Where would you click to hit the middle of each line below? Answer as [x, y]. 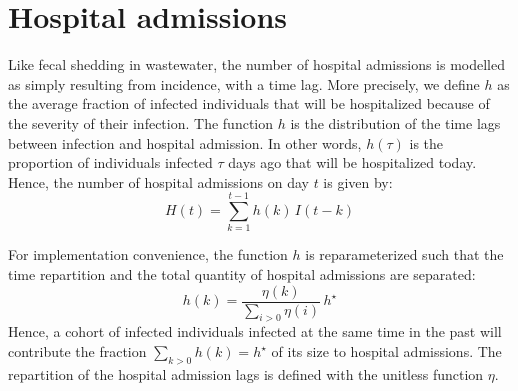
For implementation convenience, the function [148, 254]
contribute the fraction [77, 351]
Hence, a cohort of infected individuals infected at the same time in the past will [255, 331]
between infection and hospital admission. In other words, [185, 142]
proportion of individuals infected [110, 162]
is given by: [358, 181]
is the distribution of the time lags [395, 122]
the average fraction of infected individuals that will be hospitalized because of [249, 103]
